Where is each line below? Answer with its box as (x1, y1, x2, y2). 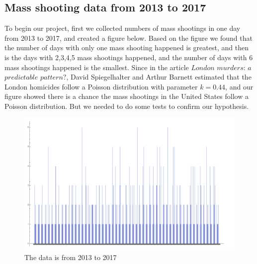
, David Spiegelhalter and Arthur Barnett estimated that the (66, 72, 252, 82)
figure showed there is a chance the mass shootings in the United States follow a (4, 91, 249, 101)
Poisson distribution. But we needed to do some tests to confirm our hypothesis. (4, 100, 249, 111)
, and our (225, 81, 254, 91)
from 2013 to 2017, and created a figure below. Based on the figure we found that (4, 32, 253, 43)
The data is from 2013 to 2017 (24, 252, 117, 262)
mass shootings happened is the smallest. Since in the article (4, 62, 189, 72)
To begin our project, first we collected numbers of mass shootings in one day (4, 23, 241, 33)
